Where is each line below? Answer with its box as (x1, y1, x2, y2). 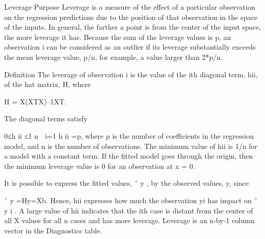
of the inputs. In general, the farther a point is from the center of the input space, (4, 21, 261, 32)
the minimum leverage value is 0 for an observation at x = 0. (4, 160, 195, 171)
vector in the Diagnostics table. (4, 225, 102, 235)
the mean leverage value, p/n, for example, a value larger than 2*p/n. (4, 51, 223, 62)
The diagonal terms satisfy (4, 113, 87, 124)
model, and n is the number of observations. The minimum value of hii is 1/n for (4, 140, 258, 151)
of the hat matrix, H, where (4, 79, 91, 90)
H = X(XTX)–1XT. (4, 96, 67, 106)
